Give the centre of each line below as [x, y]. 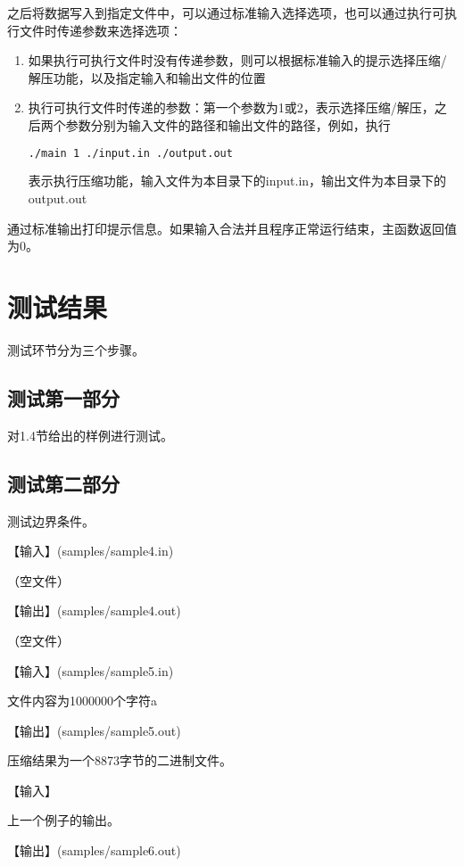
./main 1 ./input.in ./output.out [130, 153]
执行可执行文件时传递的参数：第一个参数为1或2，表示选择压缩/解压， [231, 107]
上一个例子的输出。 [63, 820]
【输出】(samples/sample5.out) [94, 730]
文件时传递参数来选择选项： [100, 30]
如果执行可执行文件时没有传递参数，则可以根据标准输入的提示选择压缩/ [237, 60]
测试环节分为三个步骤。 [76, 349]
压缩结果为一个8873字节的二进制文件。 [120, 760]
